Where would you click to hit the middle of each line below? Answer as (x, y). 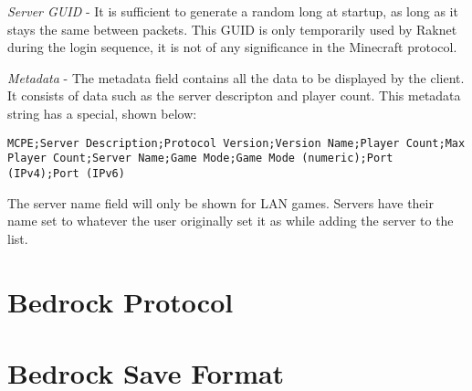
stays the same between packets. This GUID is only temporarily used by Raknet (232, 29)
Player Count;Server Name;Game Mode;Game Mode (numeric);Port (200, 159)
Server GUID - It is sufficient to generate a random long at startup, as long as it (233, 11)
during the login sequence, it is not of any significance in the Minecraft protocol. (232, 47)
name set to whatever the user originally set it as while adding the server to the (231, 221)
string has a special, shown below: (102, 113)
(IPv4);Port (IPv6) (66, 173)
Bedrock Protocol (121, 301)
